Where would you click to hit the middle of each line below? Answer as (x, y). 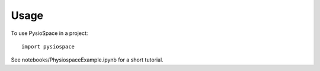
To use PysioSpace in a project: (49, 33)
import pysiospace (48, 46)
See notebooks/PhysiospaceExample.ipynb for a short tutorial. (87, 60)
